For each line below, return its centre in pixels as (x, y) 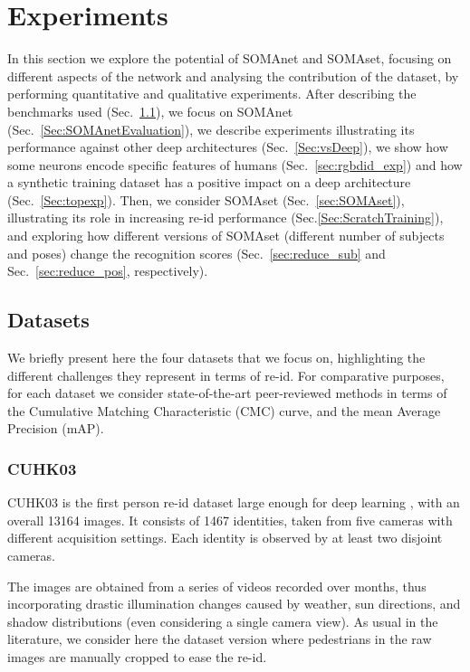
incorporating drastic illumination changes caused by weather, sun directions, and (234, 604)
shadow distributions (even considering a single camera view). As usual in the (223, 621)
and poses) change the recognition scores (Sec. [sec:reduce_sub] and (197, 253)
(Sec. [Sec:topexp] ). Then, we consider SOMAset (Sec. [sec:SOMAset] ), (206, 199)
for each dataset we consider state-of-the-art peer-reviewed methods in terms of (227, 393)
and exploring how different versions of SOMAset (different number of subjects (226, 236)
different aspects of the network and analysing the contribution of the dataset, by (233, 76)
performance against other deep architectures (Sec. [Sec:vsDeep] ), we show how (228, 147)
